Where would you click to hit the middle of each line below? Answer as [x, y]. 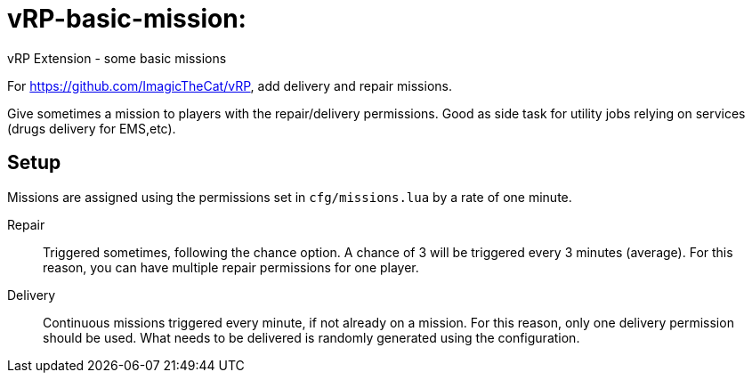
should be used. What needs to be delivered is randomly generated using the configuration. [311, 337]
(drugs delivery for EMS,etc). [92, 128]
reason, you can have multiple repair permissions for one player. [231, 267]
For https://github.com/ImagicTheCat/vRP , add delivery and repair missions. [230, 85]
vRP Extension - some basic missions [117, 58]
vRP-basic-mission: [127, 19]
